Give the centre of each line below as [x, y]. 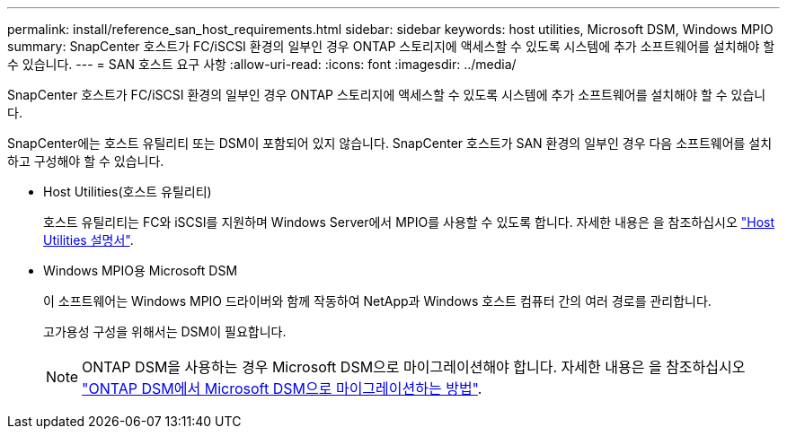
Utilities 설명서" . [88, 240]
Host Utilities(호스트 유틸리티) [128, 192]
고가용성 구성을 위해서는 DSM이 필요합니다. [165, 331]
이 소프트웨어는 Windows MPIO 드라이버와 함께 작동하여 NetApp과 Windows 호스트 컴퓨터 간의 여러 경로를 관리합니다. [377, 301]
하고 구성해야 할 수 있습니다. [86, 161]
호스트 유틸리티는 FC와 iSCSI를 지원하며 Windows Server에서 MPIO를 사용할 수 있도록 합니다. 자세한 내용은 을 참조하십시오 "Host [409, 222]
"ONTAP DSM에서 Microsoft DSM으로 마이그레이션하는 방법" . [282, 388]
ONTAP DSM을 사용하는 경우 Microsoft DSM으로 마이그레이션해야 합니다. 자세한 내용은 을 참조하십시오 [414, 367]
